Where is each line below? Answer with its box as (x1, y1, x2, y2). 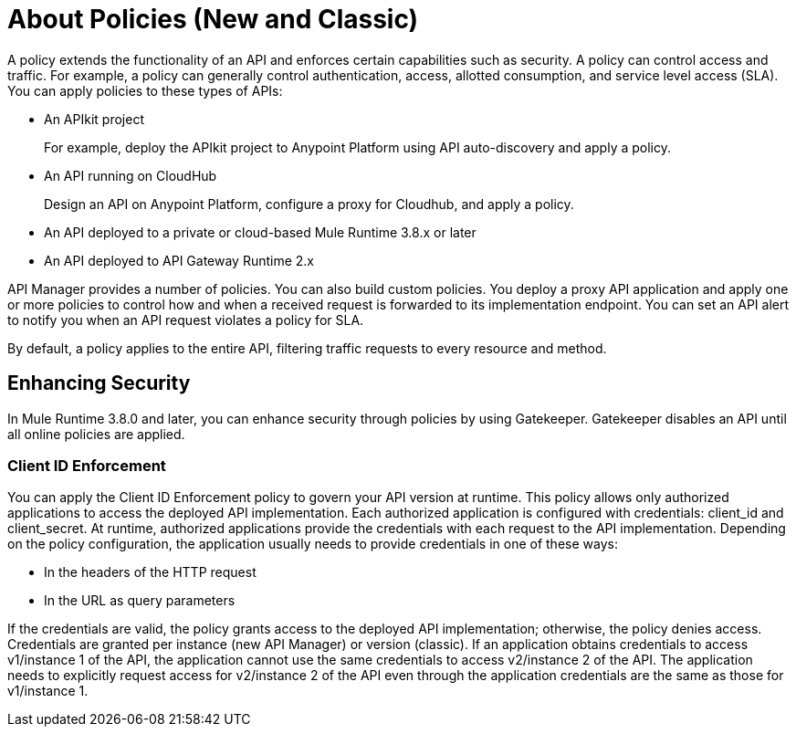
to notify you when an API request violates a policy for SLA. (7, 311, 364, 328)
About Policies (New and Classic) (7, 4, 419, 35)
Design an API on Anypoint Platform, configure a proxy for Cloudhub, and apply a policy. (44, 195, 574, 212)
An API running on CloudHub (44, 167, 217, 183)
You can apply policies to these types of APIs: (7, 82, 283, 99)
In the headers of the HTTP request (44, 564, 257, 581)
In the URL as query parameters (44, 592, 236, 609)
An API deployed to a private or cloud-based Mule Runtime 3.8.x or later (44, 224, 477, 240)
